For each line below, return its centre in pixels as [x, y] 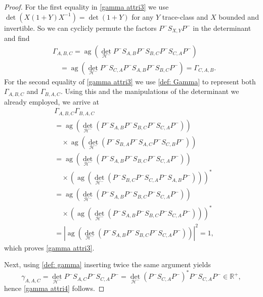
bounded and [239, 16]
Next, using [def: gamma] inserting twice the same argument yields [107, 264]
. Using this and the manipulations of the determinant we [150, 91]
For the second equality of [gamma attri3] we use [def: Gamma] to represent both [130, 81]
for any [143, 16]
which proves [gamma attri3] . [49, 247]
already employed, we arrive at [52, 101]
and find [17, 38]
